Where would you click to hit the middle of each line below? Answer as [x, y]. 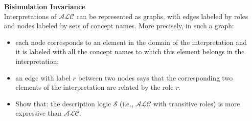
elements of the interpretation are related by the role [94, 87]
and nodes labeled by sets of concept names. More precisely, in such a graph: [119, 26]
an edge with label [43, 77]
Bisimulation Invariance [45, 6]
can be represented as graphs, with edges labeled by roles [162, 16]
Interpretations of [30, 16]
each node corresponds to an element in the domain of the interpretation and [131, 42]
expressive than [38, 113]
